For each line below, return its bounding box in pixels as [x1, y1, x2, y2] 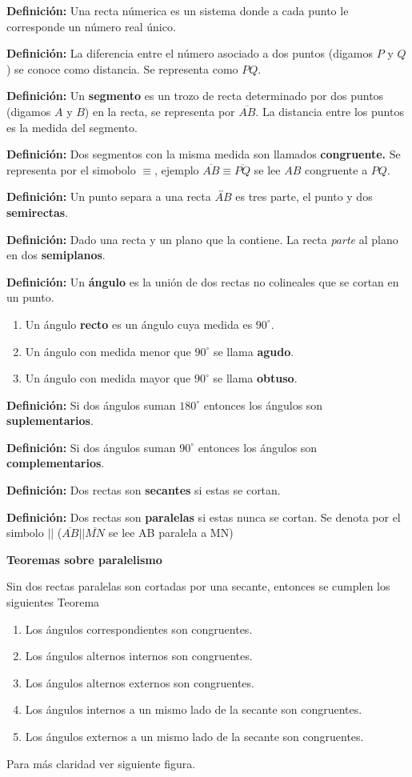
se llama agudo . [213, 342, 294, 359]
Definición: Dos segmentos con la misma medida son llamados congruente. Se [6, 146, 401, 162]
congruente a [304, 161, 368, 178]
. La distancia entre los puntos [255, 102, 404, 119]
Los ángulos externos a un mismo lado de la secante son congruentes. [25, 728, 364, 744]
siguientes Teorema [6, 594, 100, 611]
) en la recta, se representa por [84, 102, 235, 119]
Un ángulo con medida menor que [25, 342, 191, 359]
